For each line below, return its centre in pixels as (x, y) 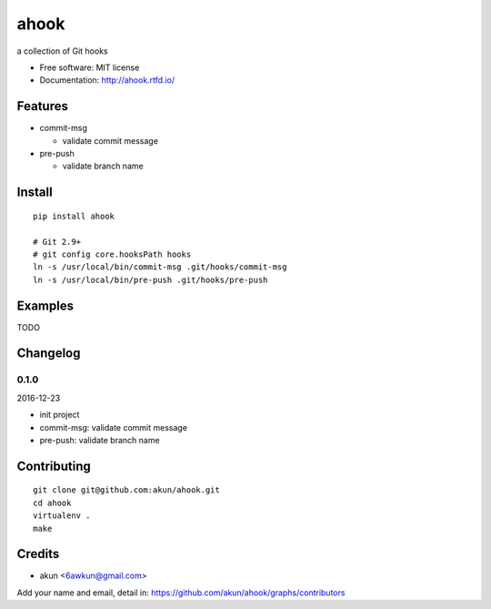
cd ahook (52, 502)
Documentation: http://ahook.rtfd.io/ (107, 80)
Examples (45, 305)
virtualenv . (62, 516)
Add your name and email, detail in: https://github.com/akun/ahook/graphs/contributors (181, 593)
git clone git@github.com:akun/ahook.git (126, 490)
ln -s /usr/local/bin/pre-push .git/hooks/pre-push (150, 279)
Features (42, 106)
